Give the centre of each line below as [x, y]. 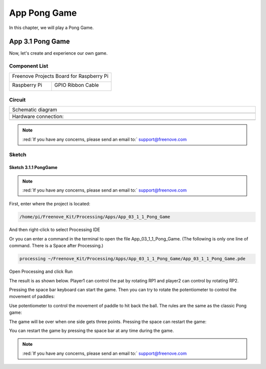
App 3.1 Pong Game [39, 42]
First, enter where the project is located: [50, 204]
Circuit [17, 100]
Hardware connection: [38, 117]
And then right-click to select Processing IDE [55, 230]
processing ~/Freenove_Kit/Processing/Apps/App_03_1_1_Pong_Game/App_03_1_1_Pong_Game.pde [133, 259]
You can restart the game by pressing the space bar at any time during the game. [92, 331]
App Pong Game [43, 13]
